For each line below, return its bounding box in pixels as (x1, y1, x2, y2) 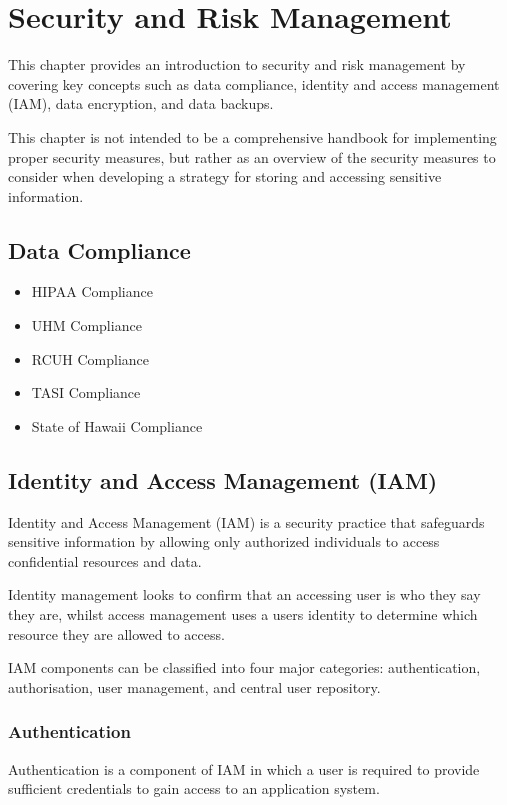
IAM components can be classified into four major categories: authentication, (8, 657, 481, 678)
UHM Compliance (31, 315, 142, 336)
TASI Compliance (31, 382, 141, 403)
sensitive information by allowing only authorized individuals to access (8, 531, 440, 552)
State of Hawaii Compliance (31, 415, 203, 436)
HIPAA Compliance (31, 281, 153, 302)
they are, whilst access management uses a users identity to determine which (8, 604, 478, 625)
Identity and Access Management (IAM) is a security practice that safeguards (8, 511, 485, 532)
